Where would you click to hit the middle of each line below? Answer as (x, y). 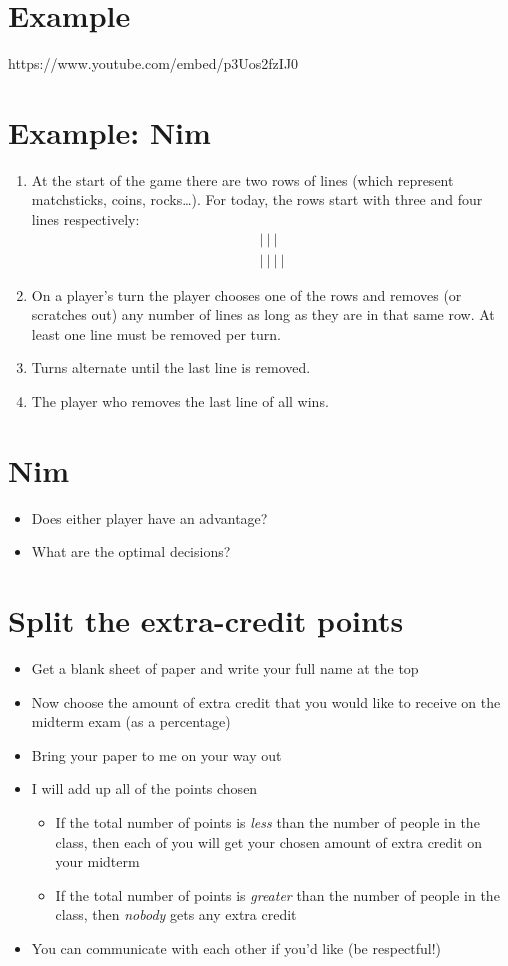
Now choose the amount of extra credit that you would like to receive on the (266, 701)
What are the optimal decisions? (131, 551)
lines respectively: (85, 219)
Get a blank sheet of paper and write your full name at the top (225, 668)
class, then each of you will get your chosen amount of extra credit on (269, 841)
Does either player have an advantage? (149, 517)
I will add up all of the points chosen (144, 788)
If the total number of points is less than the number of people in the (267, 822)
